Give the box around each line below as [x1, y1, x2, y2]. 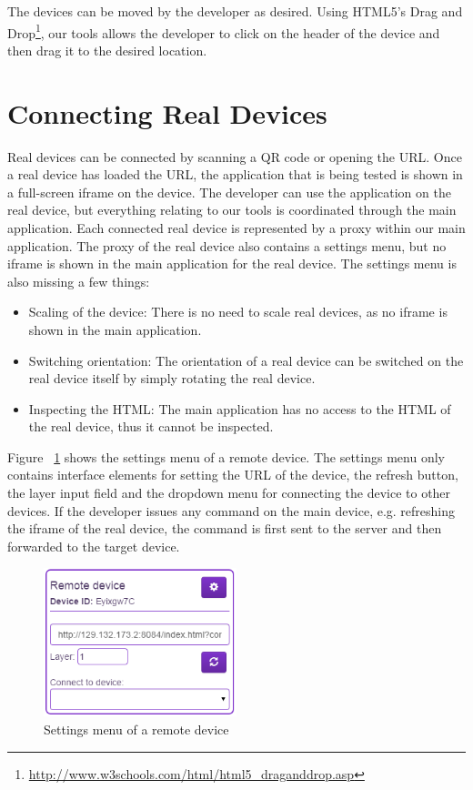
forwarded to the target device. [7, 536, 180, 555]
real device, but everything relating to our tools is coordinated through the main [7, 200, 457, 219]
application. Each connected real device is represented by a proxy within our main [7, 218, 466, 237]
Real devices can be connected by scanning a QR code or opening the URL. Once [7, 147, 462, 166]
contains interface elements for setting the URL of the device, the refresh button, [7, 465, 458, 484]
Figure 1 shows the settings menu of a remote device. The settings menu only [7, 447, 445, 466]
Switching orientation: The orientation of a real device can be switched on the [28, 350, 464, 370]
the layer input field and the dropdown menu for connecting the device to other [7, 483, 451, 502]
